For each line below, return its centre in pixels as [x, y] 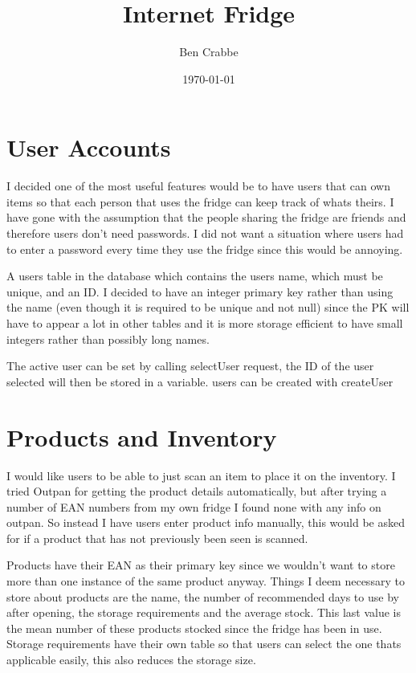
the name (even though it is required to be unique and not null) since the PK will [208, 307]
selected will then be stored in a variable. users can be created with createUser [200, 381]
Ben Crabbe [209, 52]
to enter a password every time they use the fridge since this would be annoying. [205, 249]
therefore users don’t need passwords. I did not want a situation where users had [205, 233]
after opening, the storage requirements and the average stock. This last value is [204, 612]
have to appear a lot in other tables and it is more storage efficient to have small [205, 323]
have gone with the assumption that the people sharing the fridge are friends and [206, 217]
